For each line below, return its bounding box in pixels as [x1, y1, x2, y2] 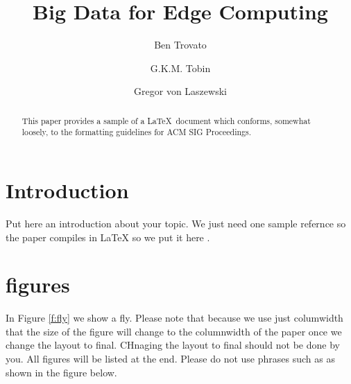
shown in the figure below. [6, 365, 117, 379]
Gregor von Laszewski [134, 84, 227, 98]
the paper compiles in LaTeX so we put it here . [6, 229, 210, 244]
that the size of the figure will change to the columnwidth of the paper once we [6, 324, 342, 338]
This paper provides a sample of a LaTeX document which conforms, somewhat [22, 114, 311, 126]
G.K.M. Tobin [150, 60, 211, 75]
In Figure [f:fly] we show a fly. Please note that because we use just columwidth [6, 311, 343, 325]
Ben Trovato [154, 37, 207, 52]
